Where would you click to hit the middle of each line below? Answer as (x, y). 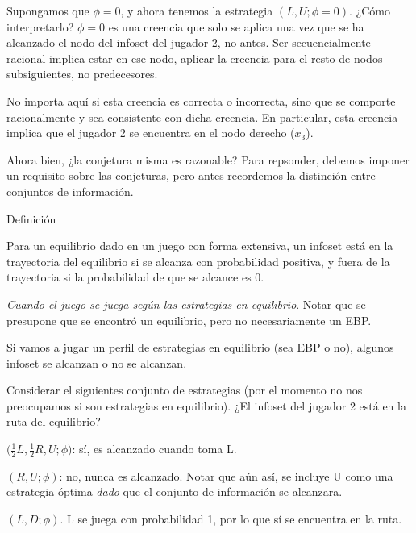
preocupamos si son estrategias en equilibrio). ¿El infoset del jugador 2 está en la (206, 405)
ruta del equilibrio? (54, 421)
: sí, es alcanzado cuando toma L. (154, 449)
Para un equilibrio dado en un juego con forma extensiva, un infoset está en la (200, 246)
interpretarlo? (40, 26)
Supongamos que (48, 10)
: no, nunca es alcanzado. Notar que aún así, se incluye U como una (226, 475)
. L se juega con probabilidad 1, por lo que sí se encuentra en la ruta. (231, 519)
